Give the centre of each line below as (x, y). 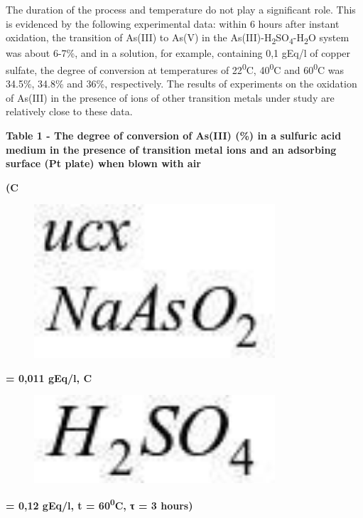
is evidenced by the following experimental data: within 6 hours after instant (173, 23)
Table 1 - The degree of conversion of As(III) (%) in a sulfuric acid (174, 135)
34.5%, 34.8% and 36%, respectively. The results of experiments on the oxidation (181, 84)
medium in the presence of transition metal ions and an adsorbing (171, 149)
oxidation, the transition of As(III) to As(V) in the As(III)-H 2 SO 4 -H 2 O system (178, 38)
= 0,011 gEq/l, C (49, 377)
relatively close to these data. (69, 111)
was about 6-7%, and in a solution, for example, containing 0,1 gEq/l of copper (178, 53)
